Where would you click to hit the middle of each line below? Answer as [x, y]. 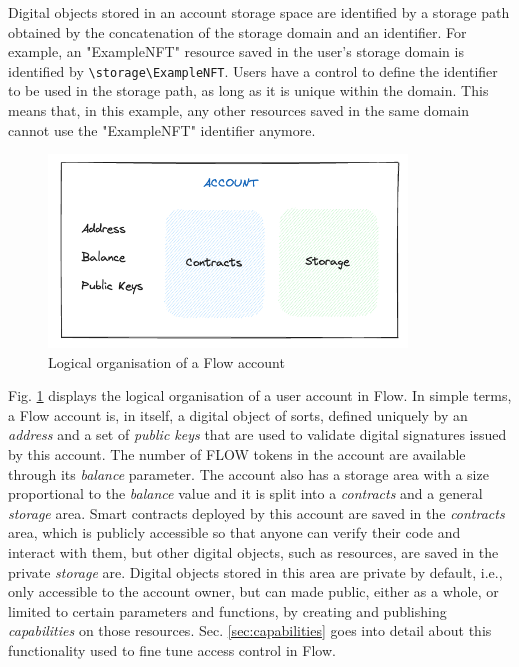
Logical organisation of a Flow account [166, 361]
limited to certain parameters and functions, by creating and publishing [227, 610]
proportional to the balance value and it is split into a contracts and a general [245, 493]
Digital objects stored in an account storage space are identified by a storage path [259, 12]
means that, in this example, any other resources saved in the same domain [238, 110]
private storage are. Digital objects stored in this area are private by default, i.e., [255, 571]
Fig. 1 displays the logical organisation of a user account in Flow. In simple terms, [260, 395]
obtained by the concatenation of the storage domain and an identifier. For [237, 31]
